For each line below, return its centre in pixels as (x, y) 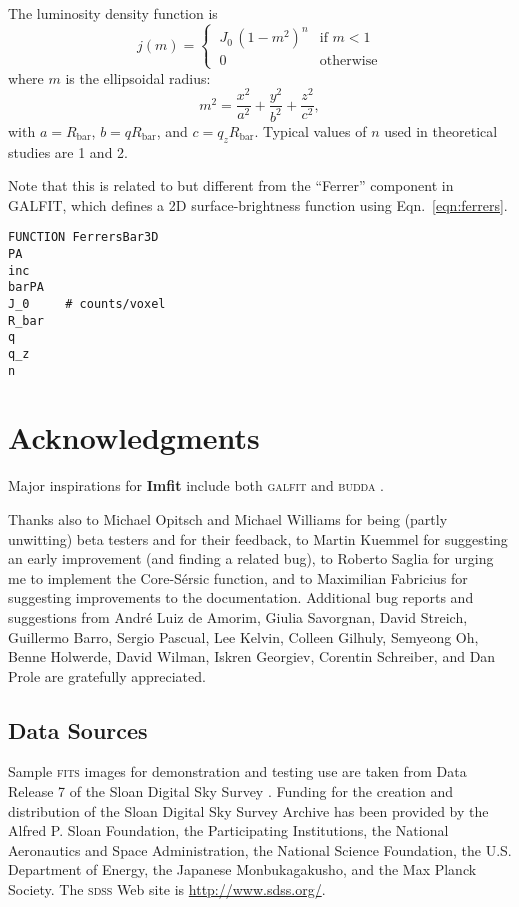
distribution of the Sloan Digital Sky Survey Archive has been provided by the (248, 810)
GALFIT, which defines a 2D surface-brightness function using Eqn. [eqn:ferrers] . (258, 204)
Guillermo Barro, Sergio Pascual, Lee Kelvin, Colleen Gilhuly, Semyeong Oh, (243, 636)
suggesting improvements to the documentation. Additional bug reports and (241, 597)
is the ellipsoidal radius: (138, 77)
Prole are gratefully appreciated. (107, 675)
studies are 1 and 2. (68, 151)
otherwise (348, 61)
